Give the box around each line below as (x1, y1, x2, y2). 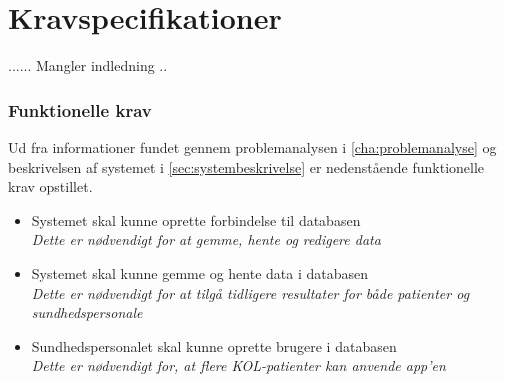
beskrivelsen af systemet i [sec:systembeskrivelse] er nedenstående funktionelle (8, 156, 485, 177)
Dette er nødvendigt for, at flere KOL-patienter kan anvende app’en (31, 355, 446, 376)
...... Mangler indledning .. (8, 55, 168, 76)
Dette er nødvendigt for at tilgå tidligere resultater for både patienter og (31, 282, 470, 303)
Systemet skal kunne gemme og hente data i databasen (31, 262, 368, 283)
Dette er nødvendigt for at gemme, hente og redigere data (31, 229, 381, 250)
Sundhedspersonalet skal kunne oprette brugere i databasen (31, 335, 397, 356)
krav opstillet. (8, 176, 93, 197)
